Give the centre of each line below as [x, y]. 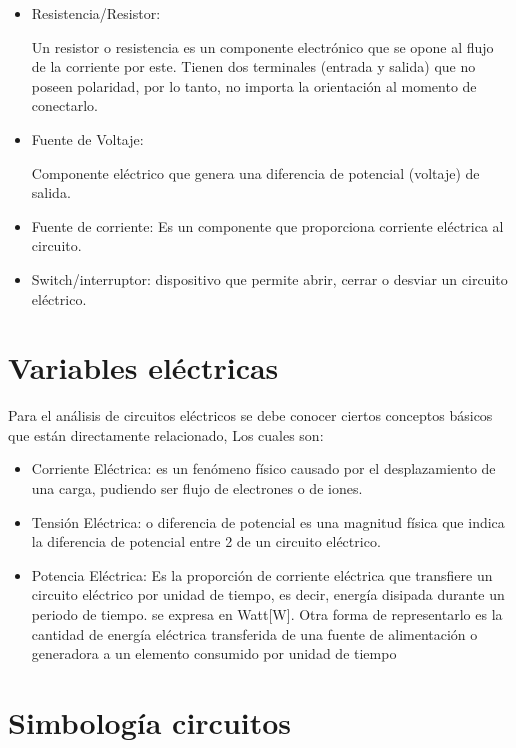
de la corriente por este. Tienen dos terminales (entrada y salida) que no [253, 66]
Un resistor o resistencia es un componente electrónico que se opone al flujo [262, 46]
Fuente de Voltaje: [87, 138]
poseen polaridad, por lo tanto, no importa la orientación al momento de [254, 85]
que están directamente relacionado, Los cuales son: [166, 434]
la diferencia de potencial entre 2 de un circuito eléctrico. [206, 541]
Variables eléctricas [143, 367]
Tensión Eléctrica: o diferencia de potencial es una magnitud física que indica [268, 521]
